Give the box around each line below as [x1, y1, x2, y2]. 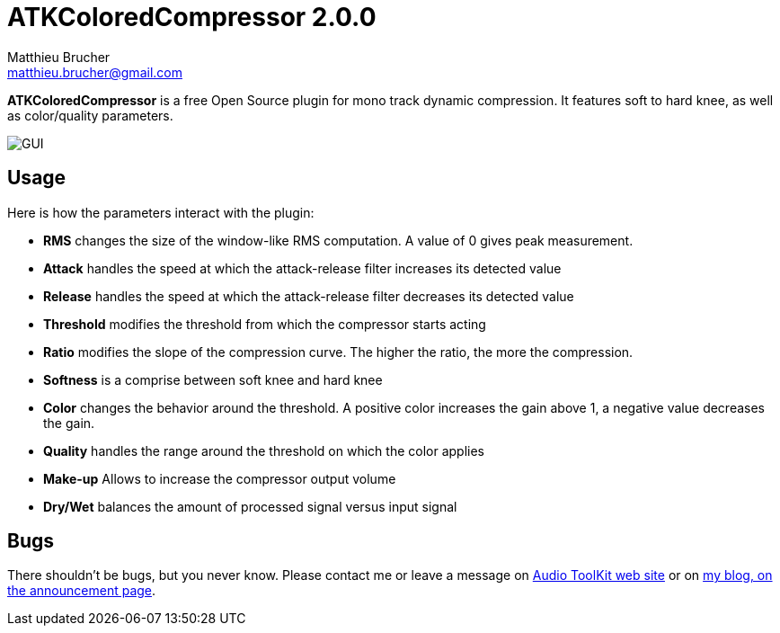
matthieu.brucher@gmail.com [7, 64, 182, 80]
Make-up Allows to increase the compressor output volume [43, 470, 396, 486]
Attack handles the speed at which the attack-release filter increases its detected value [43, 260, 562, 276]
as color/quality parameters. [7, 107, 173, 123]
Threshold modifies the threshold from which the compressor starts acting [43, 316, 486, 332]
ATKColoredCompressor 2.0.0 [7, 2, 377, 32]
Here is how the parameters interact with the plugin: [7, 204, 315, 220]
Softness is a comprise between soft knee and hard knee [43, 371, 383, 388]
